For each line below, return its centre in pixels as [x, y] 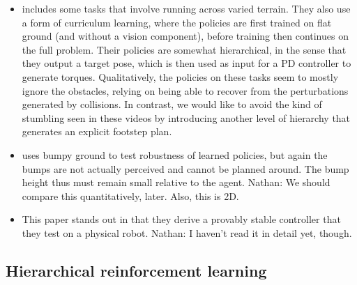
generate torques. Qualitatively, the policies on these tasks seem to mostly [180, 76]
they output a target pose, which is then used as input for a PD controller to [187, 63]
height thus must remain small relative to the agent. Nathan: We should [176, 182]
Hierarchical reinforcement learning [136, 270]
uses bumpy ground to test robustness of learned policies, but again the [175, 154]
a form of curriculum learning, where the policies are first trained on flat [177, 22]
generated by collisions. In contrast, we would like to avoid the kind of [172, 104]
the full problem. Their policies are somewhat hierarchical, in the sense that [184, 49]
